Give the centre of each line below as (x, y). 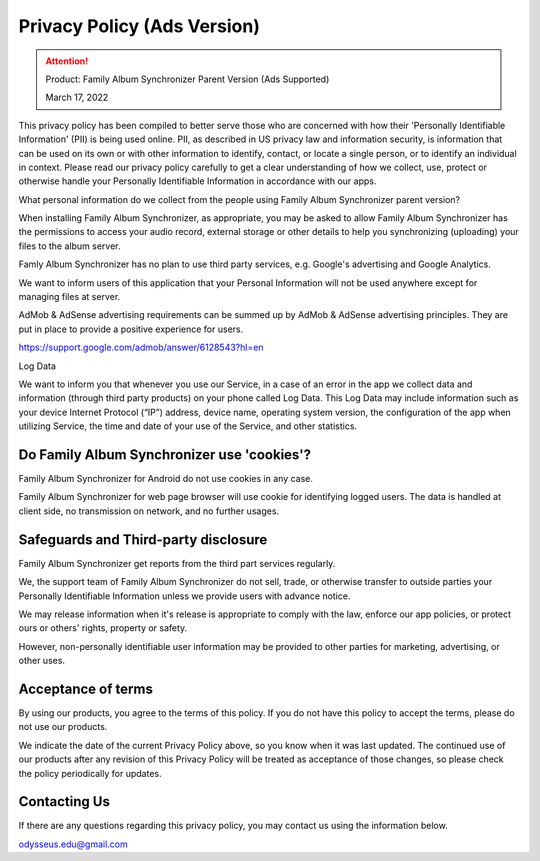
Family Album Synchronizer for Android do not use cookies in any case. (166, 479)
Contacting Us (64, 801)
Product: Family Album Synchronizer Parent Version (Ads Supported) (187, 79)
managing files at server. (69, 297)
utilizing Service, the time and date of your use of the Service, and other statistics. (188, 426)
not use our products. (63, 727)
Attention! (67, 61)
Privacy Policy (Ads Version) (139, 26)
